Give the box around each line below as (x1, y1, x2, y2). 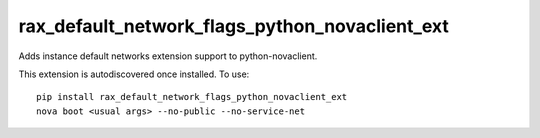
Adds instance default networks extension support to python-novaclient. (18, 50, 318, 62)
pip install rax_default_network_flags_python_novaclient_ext (36, 91, 348, 103)
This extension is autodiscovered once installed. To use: (18, 68, 250, 80)
